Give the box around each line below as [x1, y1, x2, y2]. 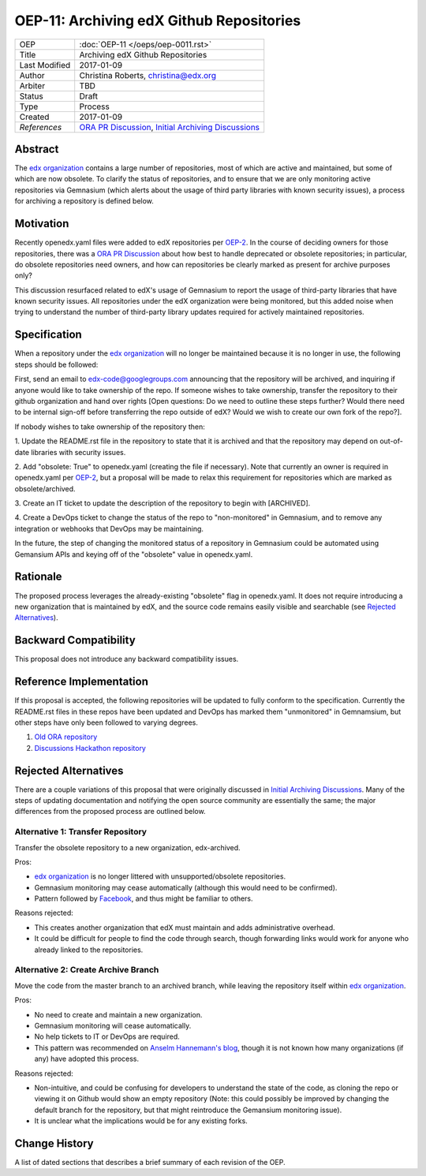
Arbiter [19, 80, 46, 91]
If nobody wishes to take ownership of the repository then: [14, 422, 205, 431]
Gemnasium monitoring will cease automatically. [34, 1021, 192, 1030]
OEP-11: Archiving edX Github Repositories [14, 12, 301, 29]
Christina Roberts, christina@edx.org [79, 69, 217, 80]
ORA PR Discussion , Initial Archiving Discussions [79, 121, 260, 133]
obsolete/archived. [14, 483, 76, 493]
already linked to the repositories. [34, 945, 144, 954]
